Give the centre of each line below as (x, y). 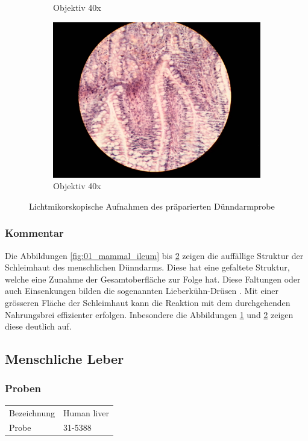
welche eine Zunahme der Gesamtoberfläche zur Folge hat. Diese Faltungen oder (153, 279)
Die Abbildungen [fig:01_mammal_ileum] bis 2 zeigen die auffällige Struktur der (154, 255)
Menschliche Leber (64, 359)
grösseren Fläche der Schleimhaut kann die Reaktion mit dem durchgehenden (148, 302)
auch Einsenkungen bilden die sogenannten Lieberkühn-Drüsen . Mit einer (142, 291)
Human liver (86, 412)
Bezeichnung (32, 412)
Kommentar (34, 233)
